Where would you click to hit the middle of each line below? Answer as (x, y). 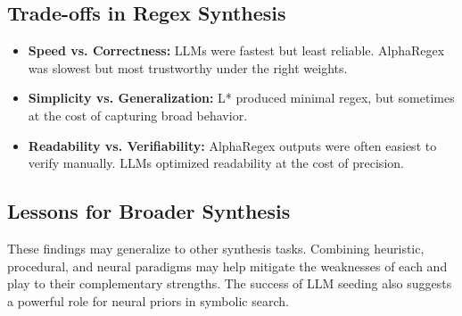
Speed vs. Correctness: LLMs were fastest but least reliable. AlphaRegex (236, 50)
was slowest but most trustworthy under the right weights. (188, 67)
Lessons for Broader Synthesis (149, 211)
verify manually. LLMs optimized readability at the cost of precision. (216, 163)
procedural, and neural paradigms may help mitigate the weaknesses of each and (227, 266)
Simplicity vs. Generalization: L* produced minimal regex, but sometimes (241, 98)
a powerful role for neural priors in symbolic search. (148, 300)
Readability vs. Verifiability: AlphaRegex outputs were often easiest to (232, 145)
